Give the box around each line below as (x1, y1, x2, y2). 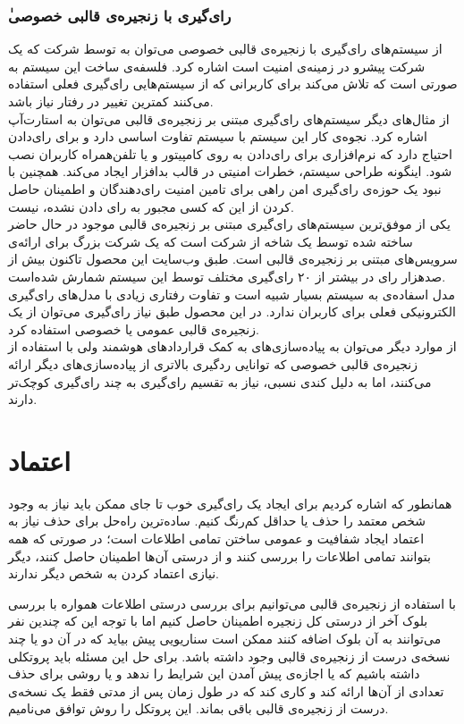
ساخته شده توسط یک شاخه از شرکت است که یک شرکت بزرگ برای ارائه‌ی (8, 232, 413, 250)
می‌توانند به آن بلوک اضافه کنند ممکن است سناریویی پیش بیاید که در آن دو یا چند (8, 628, 442, 647)
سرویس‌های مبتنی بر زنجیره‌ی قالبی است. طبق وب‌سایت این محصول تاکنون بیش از (8, 249, 458, 268)
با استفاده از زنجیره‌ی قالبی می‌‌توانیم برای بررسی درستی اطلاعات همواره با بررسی (8, 594, 456, 612)
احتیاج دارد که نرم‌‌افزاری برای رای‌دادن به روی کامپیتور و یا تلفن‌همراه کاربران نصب (8, 144, 452, 163)
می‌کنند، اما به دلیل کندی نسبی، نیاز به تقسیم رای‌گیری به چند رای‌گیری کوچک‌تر (8, 372, 432, 391)
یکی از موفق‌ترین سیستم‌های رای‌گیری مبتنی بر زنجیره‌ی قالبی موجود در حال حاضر (8, 215, 451, 233)
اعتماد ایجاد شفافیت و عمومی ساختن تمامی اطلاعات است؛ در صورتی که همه (8, 529, 425, 547)
